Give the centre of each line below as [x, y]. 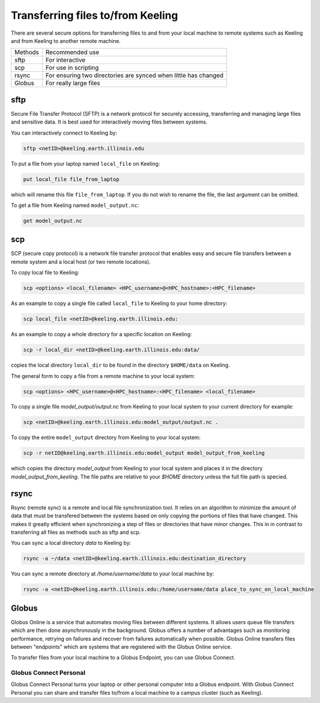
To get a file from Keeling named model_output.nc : [75, 205]
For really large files [73, 83]
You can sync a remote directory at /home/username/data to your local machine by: [112, 574]
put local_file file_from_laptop [71, 179]
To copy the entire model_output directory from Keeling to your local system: [106, 437]
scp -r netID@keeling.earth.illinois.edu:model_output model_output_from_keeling [144, 453]
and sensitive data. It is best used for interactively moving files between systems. [109, 122]
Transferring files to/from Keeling [95, 15]
